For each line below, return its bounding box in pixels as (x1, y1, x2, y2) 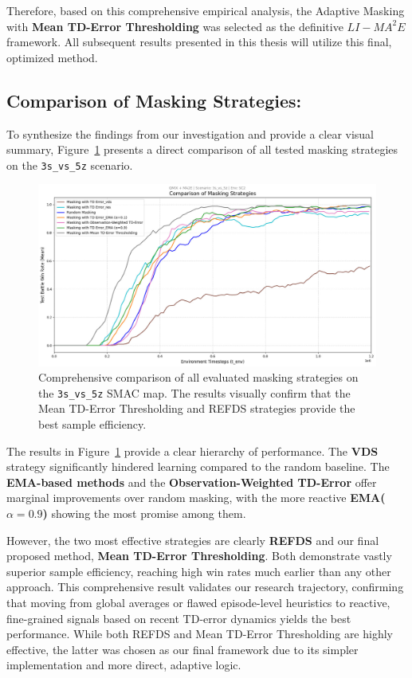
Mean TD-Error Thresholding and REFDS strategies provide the (38, 400, 355, 417)
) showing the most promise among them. (42, 504, 246, 521)
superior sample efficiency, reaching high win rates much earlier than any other (6, 562, 391, 579)
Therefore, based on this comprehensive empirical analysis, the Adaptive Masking (6, 2, 405, 18)
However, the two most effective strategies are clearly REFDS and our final (6, 531, 379, 548)
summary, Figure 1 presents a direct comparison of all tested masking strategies (6, 141, 398, 158)
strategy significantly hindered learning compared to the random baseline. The (6, 458, 390, 475)
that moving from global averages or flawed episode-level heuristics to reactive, (6, 594, 390, 610)
